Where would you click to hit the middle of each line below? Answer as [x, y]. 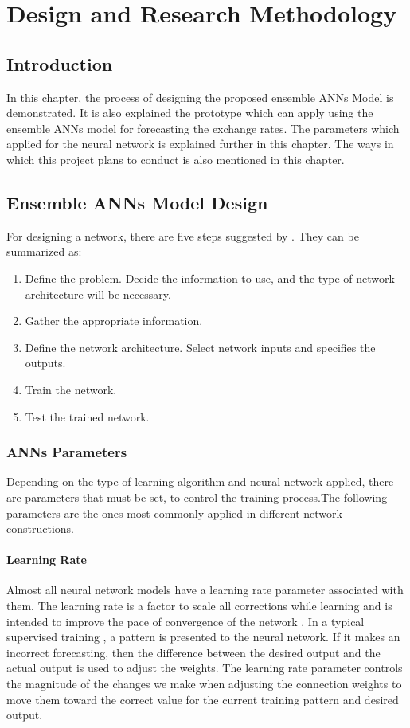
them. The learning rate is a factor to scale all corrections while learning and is [199, 606]
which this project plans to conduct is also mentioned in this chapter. [176, 159]
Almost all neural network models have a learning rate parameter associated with [205, 590]
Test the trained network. [87, 416]
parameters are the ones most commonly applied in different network [174, 513]
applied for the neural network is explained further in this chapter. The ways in [200, 144]
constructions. [40, 528]
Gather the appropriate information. [114, 321]
